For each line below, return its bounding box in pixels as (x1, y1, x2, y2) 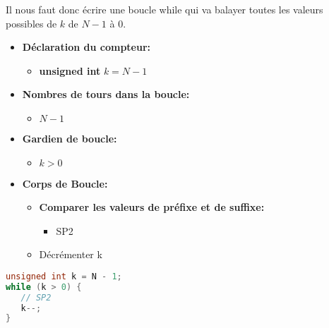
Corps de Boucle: (22, 176, 108, 190)
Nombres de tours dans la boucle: (22, 87, 190, 102)
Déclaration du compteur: (22, 40, 151, 54)
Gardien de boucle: (22, 130, 117, 145)
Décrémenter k (39, 247, 102, 262)
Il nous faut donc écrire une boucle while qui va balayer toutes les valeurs (6, 2, 323, 16)
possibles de (6, 16, 57, 30)
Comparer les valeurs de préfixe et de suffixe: (39, 200, 265, 214)
